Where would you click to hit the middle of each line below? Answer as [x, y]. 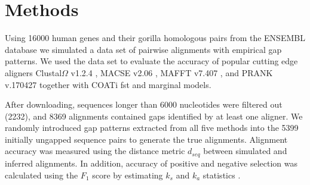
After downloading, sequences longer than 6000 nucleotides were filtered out [144, 104]
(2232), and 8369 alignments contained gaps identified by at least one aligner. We [154, 116]
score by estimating [128, 175]
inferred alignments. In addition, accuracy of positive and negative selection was [151, 163]
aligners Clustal [33, 72]
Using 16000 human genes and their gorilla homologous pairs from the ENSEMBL [155, 38]
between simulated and [245, 151]
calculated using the [42, 175]
